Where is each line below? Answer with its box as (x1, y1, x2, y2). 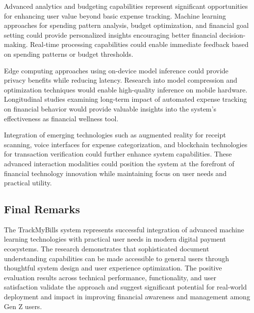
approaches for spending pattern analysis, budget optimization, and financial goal (4, 20, 249, 30)
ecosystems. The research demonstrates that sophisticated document (4, 244, 209, 254)
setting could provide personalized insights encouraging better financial (4, 29, 217, 40)
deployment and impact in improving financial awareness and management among (4, 291, 250, 302)
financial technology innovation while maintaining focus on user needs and (4, 168, 227, 178)
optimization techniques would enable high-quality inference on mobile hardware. (4, 84, 248, 94)
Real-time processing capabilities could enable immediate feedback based (30, 39, 249, 49)
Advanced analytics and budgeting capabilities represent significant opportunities (4, 1, 248, 11)
